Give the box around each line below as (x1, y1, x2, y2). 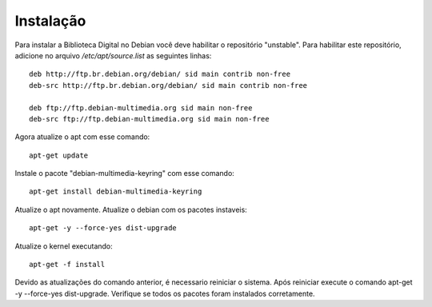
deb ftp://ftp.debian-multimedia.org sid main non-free (29, 103, 253, 112)
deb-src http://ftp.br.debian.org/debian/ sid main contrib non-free (29, 81, 308, 90)
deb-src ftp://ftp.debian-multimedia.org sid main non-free (29, 114, 270, 123)
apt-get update (29, 150, 89, 160)
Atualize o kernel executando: (14, 241, 114, 251)
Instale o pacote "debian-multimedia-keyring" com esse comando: (14, 169, 235, 178)
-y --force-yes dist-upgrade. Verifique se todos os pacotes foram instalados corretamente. (14, 289, 315, 298)
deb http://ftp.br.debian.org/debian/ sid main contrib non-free (29, 70, 291, 79)
